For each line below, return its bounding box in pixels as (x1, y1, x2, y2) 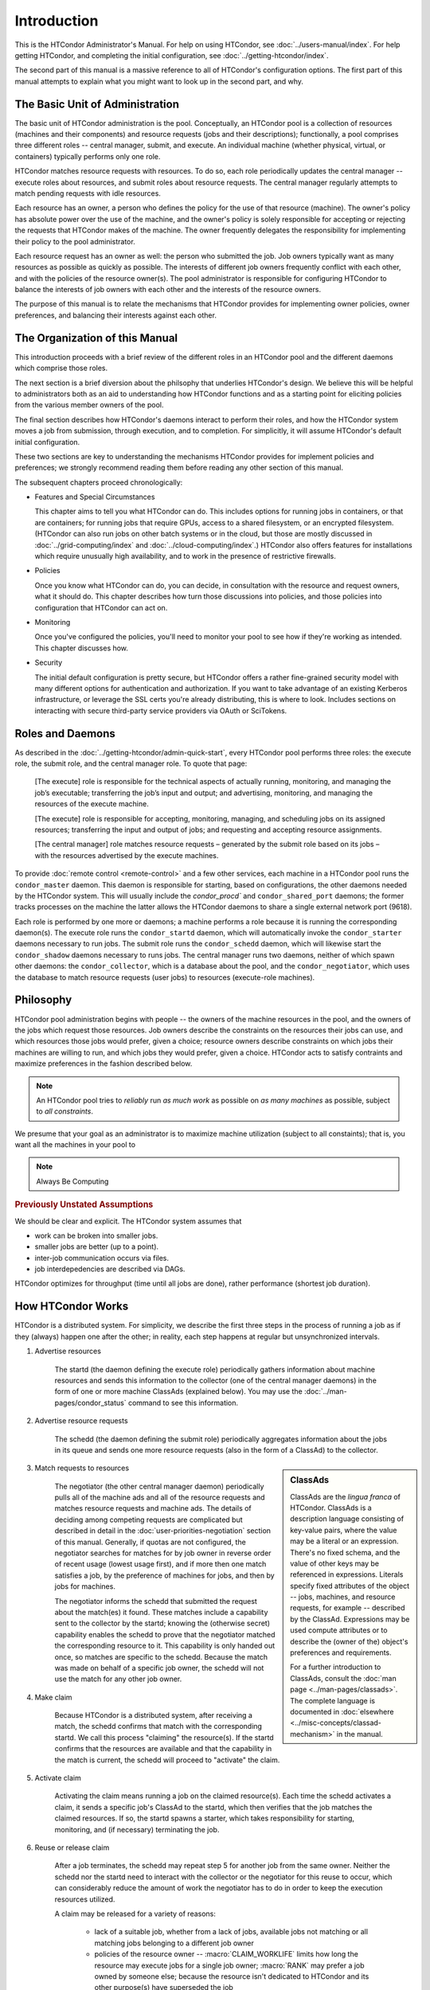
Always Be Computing (36, 1176, 109, 1186)
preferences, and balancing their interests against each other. (14, 310, 217, 320)
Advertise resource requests (34, 1416, 128, 1426)
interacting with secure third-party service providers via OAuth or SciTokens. (34, 705, 287, 716)
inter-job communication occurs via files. (34, 1253, 170, 1262)
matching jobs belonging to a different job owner (94, 1938, 254, 1948)
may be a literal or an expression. (290, 1536, 399, 1546)
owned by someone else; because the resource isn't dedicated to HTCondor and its (94, 1971, 369, 1981)
